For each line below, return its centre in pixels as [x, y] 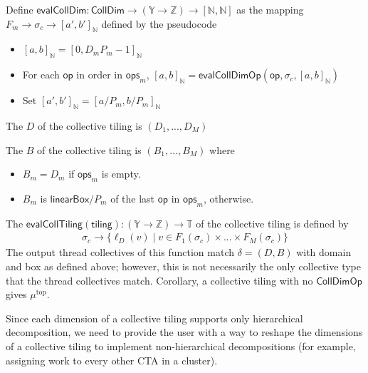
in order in [99, 75]
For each [41, 75]
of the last [133, 198]
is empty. [121, 174]
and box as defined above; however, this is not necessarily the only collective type [183, 266]
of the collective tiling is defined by [272, 223]
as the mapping [270, 9]
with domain [324, 252]
